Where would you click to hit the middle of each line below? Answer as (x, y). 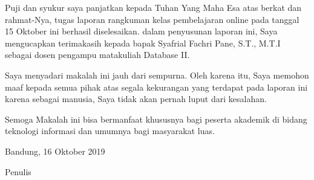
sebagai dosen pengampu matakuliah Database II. (97, 55)
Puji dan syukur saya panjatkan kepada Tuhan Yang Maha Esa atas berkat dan (153, 7)
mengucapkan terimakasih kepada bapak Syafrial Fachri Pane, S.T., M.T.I (143, 43)
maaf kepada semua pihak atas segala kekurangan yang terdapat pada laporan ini (156, 87)
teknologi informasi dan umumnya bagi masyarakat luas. (110, 131)
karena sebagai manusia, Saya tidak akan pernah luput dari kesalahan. (136, 99)
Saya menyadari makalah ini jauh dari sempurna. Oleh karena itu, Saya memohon (157, 75)
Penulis (18, 171)
